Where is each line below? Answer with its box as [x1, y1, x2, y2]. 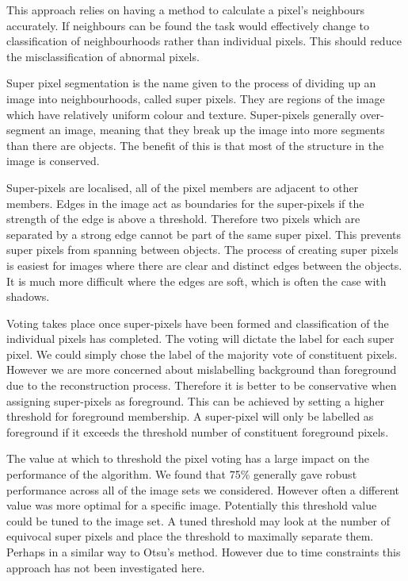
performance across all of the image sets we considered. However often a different [6, 481, 399, 498]
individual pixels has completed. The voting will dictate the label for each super [6, 330, 395, 347]
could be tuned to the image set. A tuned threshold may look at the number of [6, 512, 391, 529]
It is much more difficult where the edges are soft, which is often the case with [6, 272, 387, 289]
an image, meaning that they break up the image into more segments [49, 121, 385, 138]
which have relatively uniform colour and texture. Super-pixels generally [6, 106, 357, 122]
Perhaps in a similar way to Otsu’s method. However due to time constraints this [6, 544, 401, 560]
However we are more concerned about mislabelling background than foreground [6, 361, 397, 378]
